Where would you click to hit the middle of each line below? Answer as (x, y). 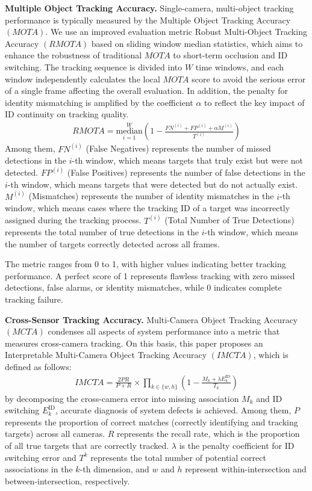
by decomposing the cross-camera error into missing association (122, 398)
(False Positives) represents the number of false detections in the (186, 172)
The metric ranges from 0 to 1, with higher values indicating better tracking (145, 264)
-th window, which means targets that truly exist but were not (187, 160)
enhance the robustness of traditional (73, 55)
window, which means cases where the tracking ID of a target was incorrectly (148, 208)
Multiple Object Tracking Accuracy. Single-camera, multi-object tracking (149, 8)
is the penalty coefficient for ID (237, 446)
